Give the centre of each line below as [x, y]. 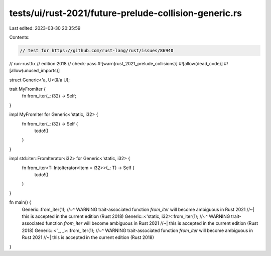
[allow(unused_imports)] [35, 71]
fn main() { [20, 202]
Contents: [19, 37]
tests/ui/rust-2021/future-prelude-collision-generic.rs [125, 13]
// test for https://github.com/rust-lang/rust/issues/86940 [97, 50]
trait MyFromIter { [28, 89]
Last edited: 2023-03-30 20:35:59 [45, 28]
